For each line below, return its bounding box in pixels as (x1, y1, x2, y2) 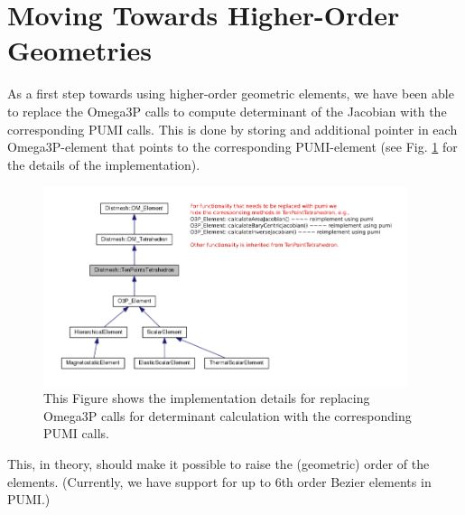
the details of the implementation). (7, 154, 200, 173)
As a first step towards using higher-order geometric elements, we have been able (7, 84, 454, 103)
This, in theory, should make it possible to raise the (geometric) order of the (7, 454, 430, 473)
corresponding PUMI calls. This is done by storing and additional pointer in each (7, 119, 458, 138)
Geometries (7, 32, 152, 69)
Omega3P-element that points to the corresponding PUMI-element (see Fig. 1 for (7, 137, 458, 156)
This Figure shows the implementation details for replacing (43, 389, 370, 407)
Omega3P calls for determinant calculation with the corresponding (43, 406, 412, 425)
